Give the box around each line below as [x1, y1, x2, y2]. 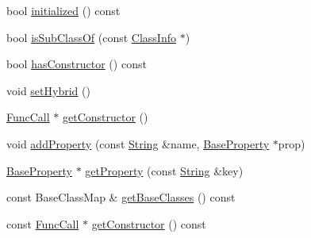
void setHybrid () [6, 82, 90, 98]
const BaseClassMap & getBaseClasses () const [6, 189, 236, 205]
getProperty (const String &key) [85, 162, 244, 178]
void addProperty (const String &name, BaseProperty [6, 135, 270, 152]
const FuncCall [6, 215, 79, 232]
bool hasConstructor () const [6, 56, 147, 72]
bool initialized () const [6, 2, 121, 18]
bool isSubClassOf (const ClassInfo [6, 29, 176, 45]
